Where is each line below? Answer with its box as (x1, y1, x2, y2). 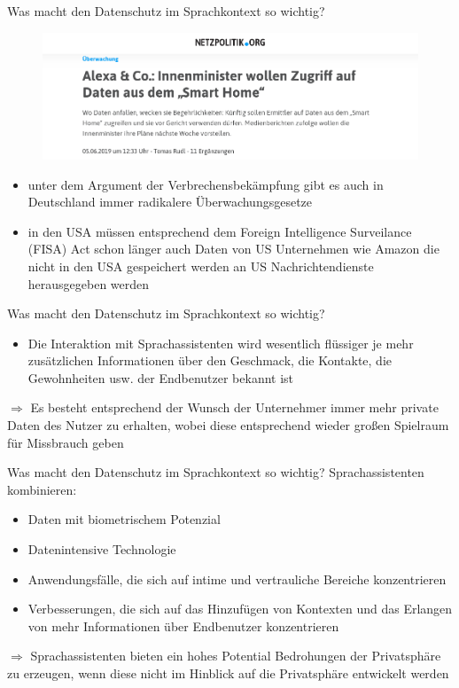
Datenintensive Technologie (27, 540, 176, 559)
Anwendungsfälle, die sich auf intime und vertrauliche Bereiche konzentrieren (27, 569, 447, 588)
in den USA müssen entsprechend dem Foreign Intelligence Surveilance (27, 222, 412, 240)
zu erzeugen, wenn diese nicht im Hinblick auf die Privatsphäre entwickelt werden (7, 664, 449, 683)
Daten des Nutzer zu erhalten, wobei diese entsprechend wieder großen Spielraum (7, 416, 449, 434)
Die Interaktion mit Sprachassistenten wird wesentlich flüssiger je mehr (27, 333, 414, 352)
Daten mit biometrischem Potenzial (27, 510, 221, 528)
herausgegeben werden (27, 274, 150, 293)
